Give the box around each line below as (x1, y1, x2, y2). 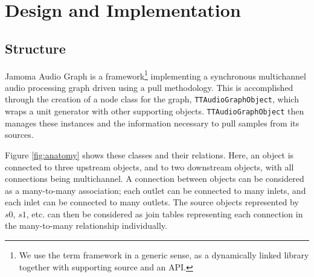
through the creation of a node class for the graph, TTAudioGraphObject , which (5, 93, 299, 105)
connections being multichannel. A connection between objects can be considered (5, 172, 304, 185)
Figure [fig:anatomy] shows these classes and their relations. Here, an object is (5, 148, 294, 161)
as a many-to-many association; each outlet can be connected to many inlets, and (5, 184, 306, 196)
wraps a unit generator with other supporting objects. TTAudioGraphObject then (5, 105, 304, 117)
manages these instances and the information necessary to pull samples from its (5, 116, 300, 129)
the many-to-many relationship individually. (5, 219, 167, 232)
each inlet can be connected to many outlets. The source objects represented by (5, 196, 299, 208)
